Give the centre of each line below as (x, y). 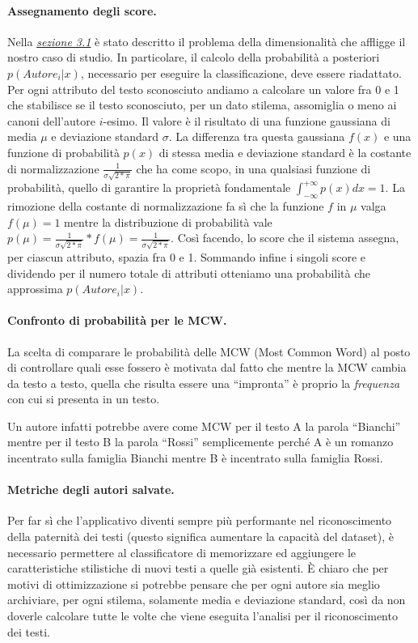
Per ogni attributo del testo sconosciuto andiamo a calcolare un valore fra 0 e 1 (203, 89)
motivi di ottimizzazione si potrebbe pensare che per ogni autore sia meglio (194, 583)
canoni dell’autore (51, 120)
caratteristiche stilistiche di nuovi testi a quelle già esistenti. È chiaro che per (198, 568)
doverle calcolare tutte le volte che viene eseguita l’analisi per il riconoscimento (203, 616)
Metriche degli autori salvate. (91, 490)
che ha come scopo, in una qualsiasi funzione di (253, 168)
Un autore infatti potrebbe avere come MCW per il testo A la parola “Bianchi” (204, 426)
